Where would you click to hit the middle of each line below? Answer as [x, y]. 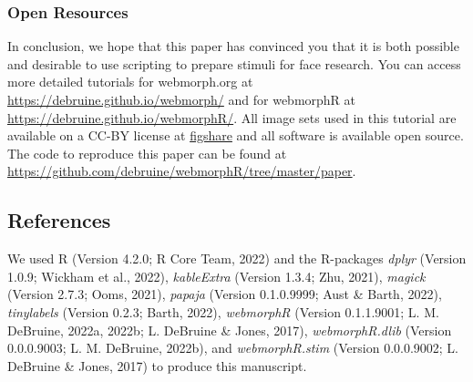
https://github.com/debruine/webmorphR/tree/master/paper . [182, 171]
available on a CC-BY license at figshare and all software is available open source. [236, 135]
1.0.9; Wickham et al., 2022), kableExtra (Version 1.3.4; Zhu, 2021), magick [216, 276]
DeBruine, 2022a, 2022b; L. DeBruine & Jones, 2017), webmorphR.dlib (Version [230, 330]
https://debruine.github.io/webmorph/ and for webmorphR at [182, 99]
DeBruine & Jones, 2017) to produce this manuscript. [157, 365]
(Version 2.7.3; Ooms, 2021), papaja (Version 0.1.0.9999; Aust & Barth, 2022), [225, 294]
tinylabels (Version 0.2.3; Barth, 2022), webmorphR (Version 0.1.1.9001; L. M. [223, 311]
